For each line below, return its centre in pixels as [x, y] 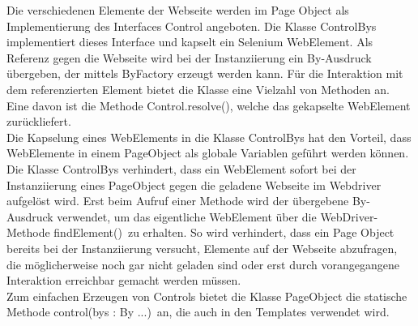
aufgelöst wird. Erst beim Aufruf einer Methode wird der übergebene [178, 201]
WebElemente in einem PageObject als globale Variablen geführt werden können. [208, 153]
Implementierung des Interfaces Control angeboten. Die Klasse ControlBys [192, 26]
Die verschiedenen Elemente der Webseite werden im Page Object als [178, 10]
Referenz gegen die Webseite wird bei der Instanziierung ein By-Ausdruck [189, 57]
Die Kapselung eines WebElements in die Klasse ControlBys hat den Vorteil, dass [209, 137]
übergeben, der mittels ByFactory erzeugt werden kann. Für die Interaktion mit [205, 73]
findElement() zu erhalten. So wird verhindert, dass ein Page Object [224, 232]
